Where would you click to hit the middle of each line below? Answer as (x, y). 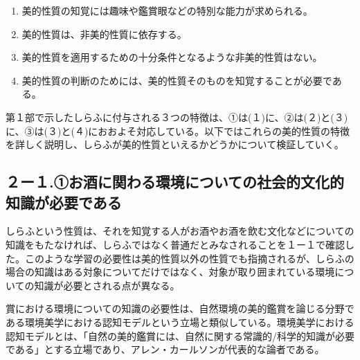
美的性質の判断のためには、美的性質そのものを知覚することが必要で (177, 80)
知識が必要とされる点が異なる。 (107, 285)
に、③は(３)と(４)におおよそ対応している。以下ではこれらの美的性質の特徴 (178, 130)
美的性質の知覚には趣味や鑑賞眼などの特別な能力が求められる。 (167, 10)
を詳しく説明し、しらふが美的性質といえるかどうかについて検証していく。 (175, 144)
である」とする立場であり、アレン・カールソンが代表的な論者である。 (165, 349)
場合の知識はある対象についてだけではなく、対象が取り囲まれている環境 (170, 272)
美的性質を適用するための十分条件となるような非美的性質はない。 (172, 57)
